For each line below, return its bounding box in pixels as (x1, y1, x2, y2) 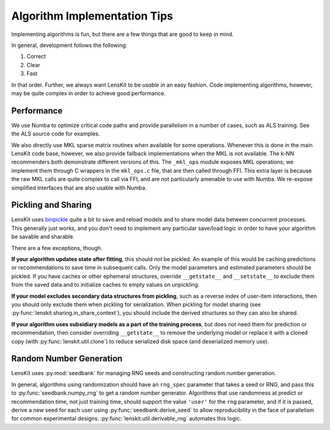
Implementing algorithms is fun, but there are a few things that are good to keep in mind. (11, 30, 234, 38)
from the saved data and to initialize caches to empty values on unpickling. (11, 281, 200, 288)
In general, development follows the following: (11, 41, 128, 49)
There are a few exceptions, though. (11, 244, 103, 251)
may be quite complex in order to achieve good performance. (11, 89, 166, 97)
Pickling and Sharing (11, 200, 92, 210)
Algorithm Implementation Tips (11, 9, 174, 23)
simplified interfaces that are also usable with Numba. (11, 184, 147, 192)
